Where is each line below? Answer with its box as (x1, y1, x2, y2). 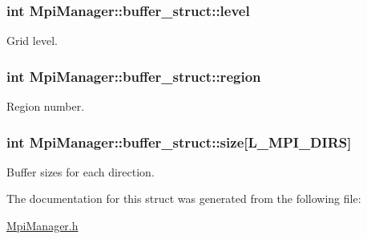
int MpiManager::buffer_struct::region (6, 66, 261, 86)
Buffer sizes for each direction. (6, 163, 155, 180)
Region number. (6, 98, 85, 115)
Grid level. (6, 32, 58, 49)
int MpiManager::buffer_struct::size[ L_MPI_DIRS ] (6, 132, 352, 152)
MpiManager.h (6, 217, 79, 234)
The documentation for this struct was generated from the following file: (6, 190, 361, 207)
